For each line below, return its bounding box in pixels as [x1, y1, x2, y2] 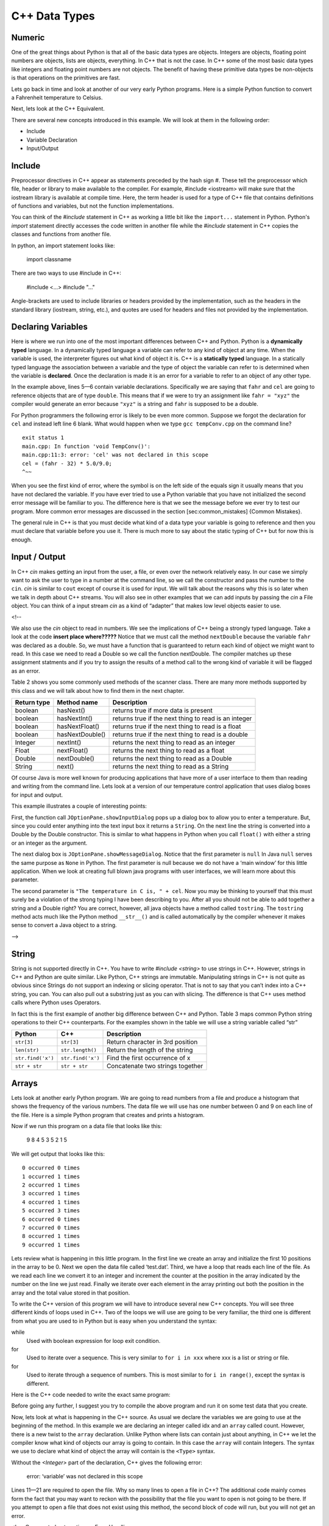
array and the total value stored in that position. [11, 1289, 130, 1296]
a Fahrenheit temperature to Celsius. [11, 94, 103, 101]
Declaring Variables [11, 322, 88, 332]
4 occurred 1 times [22, 1198, 80, 1206]
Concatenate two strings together [107, 1062, 203, 1071]
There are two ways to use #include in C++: [11, 269, 122, 277]
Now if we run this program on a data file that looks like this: [11, 1123, 162, 1130]
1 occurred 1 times [22, 1173, 80, 1180]
